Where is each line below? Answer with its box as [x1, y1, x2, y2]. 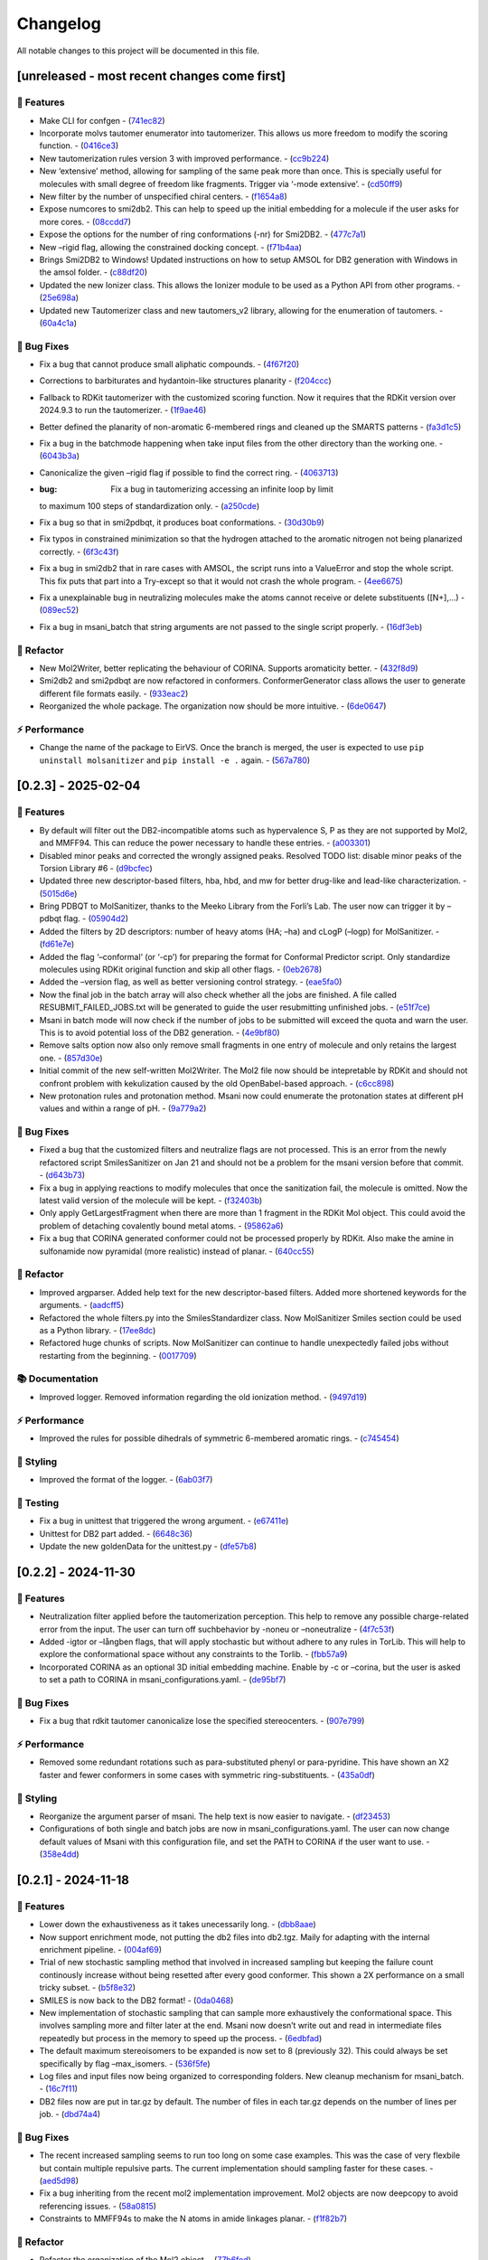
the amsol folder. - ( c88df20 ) [39, 267, 148, 278]
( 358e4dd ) [39, 1849, 80, 1860]
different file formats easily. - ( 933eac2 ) [39, 688, 189, 699]
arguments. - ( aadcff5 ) [39, 1300, 125, 1311]
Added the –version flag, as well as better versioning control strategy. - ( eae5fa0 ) [39, 976, 343, 987]
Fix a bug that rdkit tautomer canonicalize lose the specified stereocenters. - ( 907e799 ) [39, 1716, 365, 1727]
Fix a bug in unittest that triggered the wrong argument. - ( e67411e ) [39, 1515, 289, 1527]
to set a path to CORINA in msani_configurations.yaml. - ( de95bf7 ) [39, 1674, 286, 1685]
